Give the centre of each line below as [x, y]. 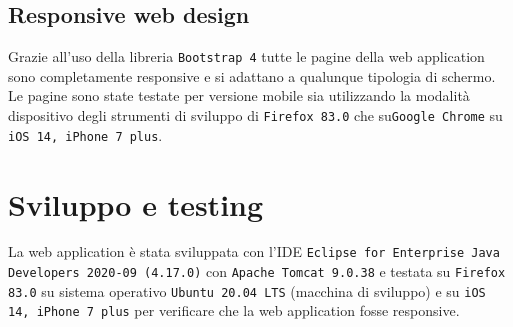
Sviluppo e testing [136, 203]
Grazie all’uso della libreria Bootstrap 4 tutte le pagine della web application [246, 56]
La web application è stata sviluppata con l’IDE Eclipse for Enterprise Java [254, 251]
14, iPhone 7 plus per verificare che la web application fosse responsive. [234, 310]
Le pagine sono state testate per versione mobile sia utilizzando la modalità [239, 95]
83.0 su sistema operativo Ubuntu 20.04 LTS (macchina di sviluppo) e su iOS [247, 290]
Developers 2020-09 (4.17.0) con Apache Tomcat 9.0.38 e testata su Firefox [257, 271]
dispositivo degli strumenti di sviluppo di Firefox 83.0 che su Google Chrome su [255, 115]
